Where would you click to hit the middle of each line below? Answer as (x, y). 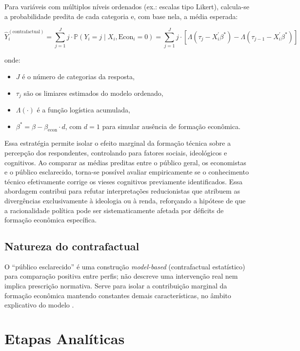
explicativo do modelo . (39, 305)
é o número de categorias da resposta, (78, 76)
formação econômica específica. (51, 220)
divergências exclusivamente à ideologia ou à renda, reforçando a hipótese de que (125, 200)
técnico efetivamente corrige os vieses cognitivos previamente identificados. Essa (124, 181)
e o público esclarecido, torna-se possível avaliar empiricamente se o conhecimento (127, 172)
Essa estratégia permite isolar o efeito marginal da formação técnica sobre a (118, 143)
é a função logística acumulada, (83, 109)
